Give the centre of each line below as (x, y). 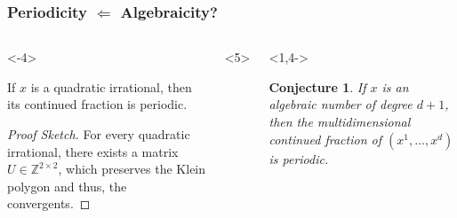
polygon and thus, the (67, 186)
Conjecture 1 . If (317, 86)
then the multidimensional (340, 121)
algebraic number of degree (341, 104)
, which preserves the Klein (132, 169)
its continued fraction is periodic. (97, 104)
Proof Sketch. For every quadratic (99, 134)
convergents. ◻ (49, 203)
